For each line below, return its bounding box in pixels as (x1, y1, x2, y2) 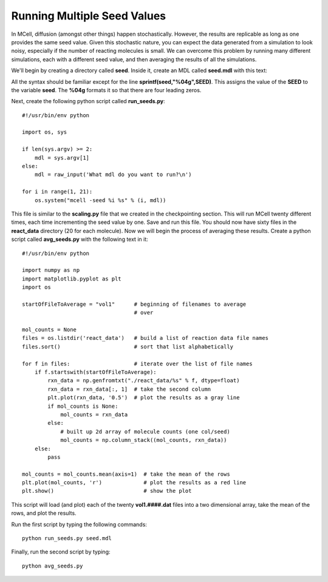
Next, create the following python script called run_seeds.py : (11, 98, 165, 105)
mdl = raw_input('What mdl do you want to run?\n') (34, 171, 192, 178)
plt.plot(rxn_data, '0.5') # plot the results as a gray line (47, 394, 240, 401)
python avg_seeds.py (22, 562, 83, 569)
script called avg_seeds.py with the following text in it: (11, 235, 148, 243)
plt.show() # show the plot (22, 487, 192, 495)
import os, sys (22, 129, 67, 136)
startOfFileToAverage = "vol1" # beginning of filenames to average (22, 300, 247, 308)
